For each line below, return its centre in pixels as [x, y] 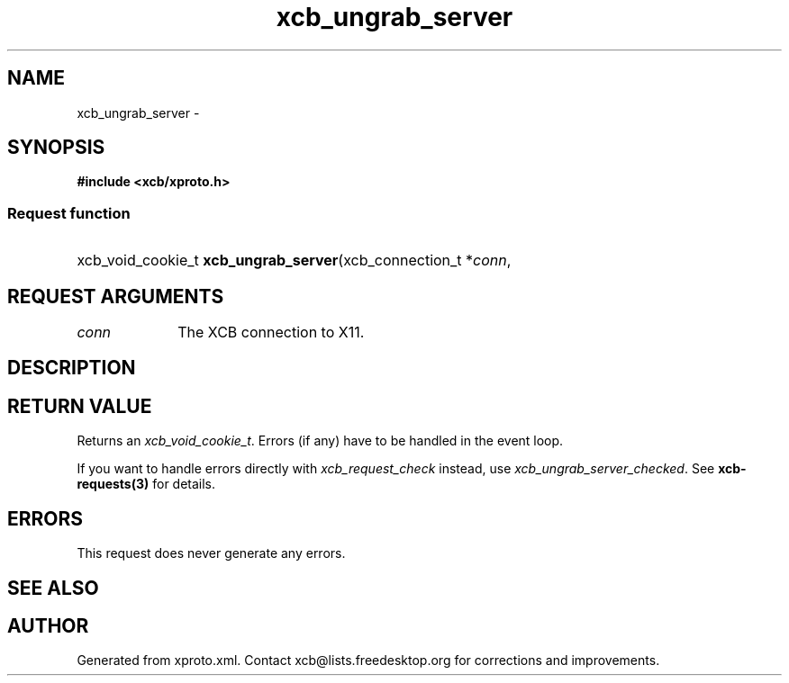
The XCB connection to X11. [271, 333]
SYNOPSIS [56, 148]
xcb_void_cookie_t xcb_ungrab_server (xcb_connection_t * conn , [294, 261]
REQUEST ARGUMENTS [116, 296]
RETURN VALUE [80, 406]
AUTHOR [48, 625]
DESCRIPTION [72, 368]
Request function [69, 213]
